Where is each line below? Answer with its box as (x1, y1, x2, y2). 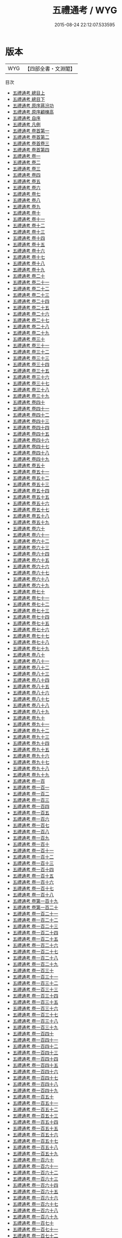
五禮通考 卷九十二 (12, 727, 49, 733)
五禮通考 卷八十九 (12, 708, 49, 715)
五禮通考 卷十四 (12, 235, 45, 241)
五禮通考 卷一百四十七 (12, 1074, 58, 1081)
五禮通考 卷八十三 (12, 670, 49, 677)
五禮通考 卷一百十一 (12, 847, 54, 854)
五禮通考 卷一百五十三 (12, 1112, 58, 1119)
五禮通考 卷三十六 (12, 374, 49, 380)
